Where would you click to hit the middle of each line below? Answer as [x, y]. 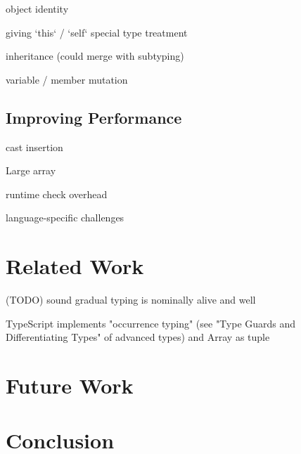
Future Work [70, 385]
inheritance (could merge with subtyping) [95, 56]
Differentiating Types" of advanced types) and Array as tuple [138, 337]
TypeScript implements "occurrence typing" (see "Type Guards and [151, 323]
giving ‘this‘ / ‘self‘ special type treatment [97, 32]
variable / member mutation [67, 79]
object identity [37, 8]
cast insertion [34, 147]
